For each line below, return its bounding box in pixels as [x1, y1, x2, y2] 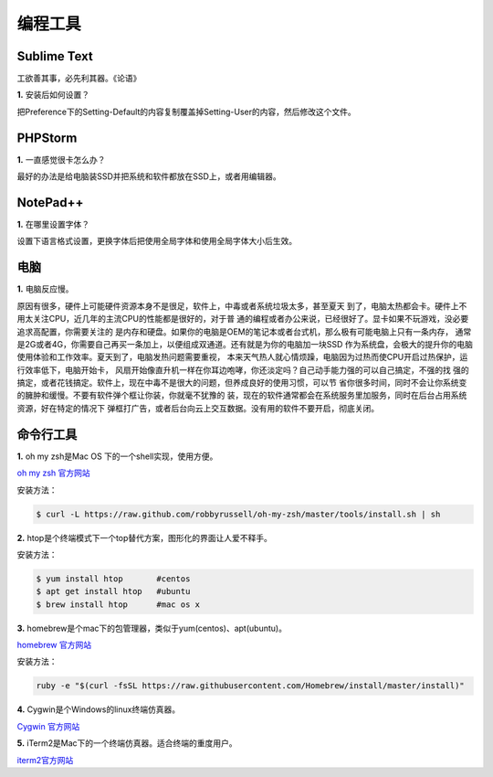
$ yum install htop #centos [36, 573, 191, 584]
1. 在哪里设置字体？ [16, 219, 90, 230]
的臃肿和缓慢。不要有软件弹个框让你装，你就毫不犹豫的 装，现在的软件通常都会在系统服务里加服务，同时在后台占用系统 [16, 389, 467, 401]
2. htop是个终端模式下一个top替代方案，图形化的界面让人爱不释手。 [16, 532, 273, 543]
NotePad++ [16, 195, 84, 210]
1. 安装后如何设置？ [16, 90, 90, 101]
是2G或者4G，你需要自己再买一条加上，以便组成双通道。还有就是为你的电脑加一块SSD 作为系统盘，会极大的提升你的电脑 [16, 338, 474, 349]
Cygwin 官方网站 [16, 720, 80, 731]
